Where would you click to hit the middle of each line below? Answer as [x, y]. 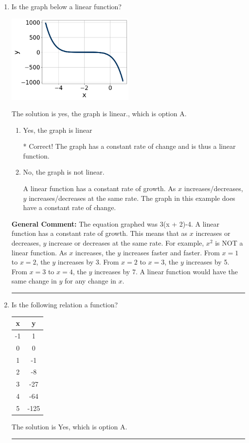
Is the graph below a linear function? [66, 6]
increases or [213, 233]
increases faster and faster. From [171, 252]
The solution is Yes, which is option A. [69, 427]
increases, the [95, 252]
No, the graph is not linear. [64, 172]
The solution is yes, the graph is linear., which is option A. [99, 114]
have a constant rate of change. [70, 207]
